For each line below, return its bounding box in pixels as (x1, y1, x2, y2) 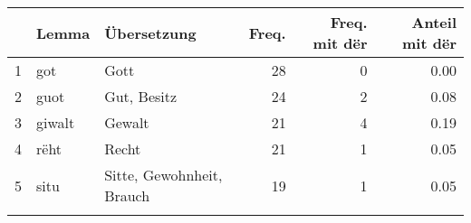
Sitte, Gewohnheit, (104, 164, 223, 185)
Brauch (104, 185, 150, 206)
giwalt (36, 112, 75, 133)
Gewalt (104, 112, 149, 133)
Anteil (411, 12, 457, 33)
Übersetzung (104, 22, 197, 43)
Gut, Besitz (104, 86, 178, 107)
